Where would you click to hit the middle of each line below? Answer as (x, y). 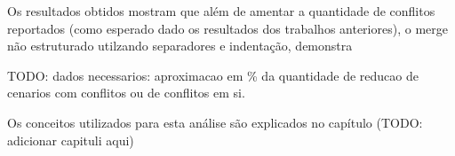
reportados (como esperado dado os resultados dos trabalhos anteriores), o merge (227, 28)
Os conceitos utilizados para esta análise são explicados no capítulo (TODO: (215, 122)
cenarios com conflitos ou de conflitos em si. (126, 93)
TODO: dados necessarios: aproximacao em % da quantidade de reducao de (213, 75)
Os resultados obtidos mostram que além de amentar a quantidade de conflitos (221, 11)
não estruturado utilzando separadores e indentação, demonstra (180, 46)
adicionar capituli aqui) (71, 140)
